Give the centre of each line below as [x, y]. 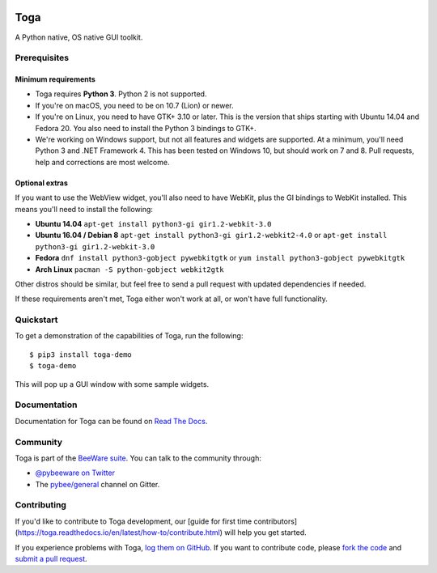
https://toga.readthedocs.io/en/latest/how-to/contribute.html [119, 533]
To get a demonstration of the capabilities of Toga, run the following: [129, 336]
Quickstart [36, 320]
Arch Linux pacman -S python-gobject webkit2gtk [129, 269]
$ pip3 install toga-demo [81, 354]
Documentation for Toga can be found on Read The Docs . [111, 421]
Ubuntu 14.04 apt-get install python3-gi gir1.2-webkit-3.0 [153, 223]
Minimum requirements [55, 79]
